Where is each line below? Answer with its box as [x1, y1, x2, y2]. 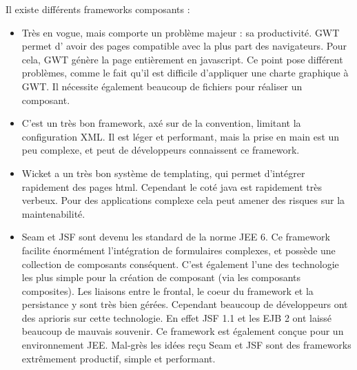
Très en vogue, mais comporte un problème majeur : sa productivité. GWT [21, 25, 340, 39]
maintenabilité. [21, 206, 85, 220]
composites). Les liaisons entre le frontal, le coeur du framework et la [21, 283, 314, 298]
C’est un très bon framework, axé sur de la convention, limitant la [21, 116, 301, 130]
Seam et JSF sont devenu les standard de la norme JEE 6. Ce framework [21, 229, 330, 244]
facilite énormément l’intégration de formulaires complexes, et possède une [21, 243, 336, 257]
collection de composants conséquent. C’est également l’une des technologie [21, 256, 339, 271]
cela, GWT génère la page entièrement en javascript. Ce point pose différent [21, 52, 343, 66]
